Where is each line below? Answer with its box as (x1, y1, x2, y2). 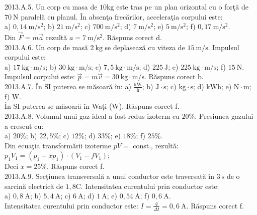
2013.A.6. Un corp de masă (5, 42, 88, 52)
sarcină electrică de (5, 180, 63, 191)
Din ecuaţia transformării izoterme (5, 140, 111, 150)
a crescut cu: (5, 120, 44, 131)
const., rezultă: (133, 140, 179, 150)
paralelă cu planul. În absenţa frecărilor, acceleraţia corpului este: (21, 11, 223, 22)
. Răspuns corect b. (144, 71, 204, 82)
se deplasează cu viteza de (105, 42, 185, 52)
